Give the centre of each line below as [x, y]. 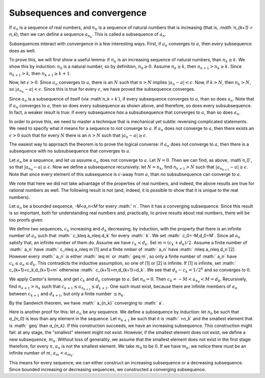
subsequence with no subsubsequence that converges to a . [70, 151]
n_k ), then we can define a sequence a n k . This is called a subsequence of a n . [88, 35]
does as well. [22, 50]
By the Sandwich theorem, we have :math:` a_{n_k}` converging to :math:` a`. [87, 303]
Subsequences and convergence [78, 13]
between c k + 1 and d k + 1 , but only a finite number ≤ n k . [67, 294]
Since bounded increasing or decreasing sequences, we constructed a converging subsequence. [107, 369]
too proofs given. [26, 220]
